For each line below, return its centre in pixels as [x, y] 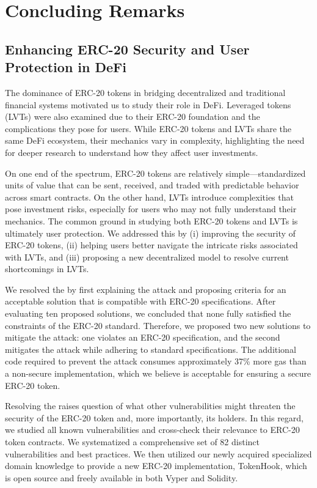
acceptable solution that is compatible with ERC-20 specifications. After [140, 301]
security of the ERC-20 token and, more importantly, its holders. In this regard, [155, 417]
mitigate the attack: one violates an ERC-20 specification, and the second [143, 337]
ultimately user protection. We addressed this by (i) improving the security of [150, 233]
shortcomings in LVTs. [47, 269]
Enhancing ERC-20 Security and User [127, 49]
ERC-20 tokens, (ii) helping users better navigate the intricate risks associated [151, 245]
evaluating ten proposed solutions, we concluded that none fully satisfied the [148, 313]
